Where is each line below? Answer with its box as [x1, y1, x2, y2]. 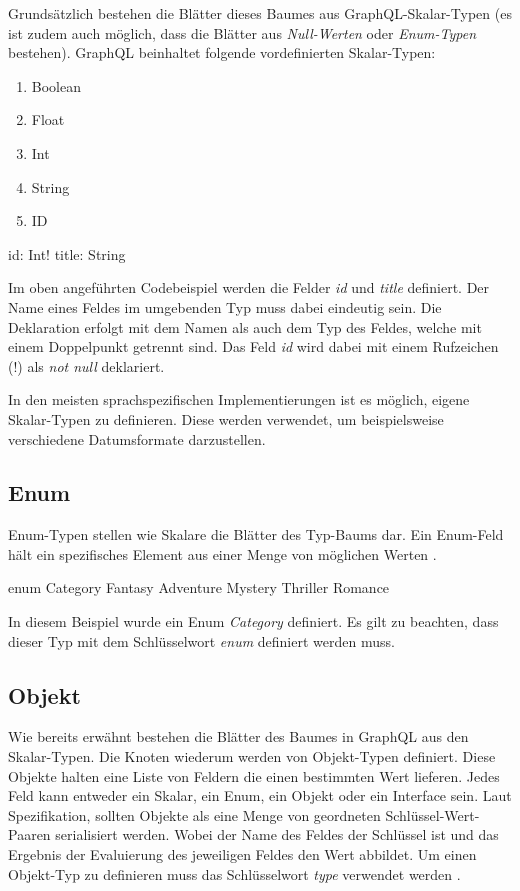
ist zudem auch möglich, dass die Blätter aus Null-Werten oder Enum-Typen [8, 22, 477, 43]
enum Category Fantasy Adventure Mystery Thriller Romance [8, 577, 390, 598]
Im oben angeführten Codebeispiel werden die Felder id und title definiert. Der [8, 277, 490, 298]
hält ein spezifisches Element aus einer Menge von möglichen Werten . [8, 543, 437, 564]
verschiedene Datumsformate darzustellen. [8, 428, 266, 449]
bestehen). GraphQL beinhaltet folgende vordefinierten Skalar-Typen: [8, 42, 436, 63]
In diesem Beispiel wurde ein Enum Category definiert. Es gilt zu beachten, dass [8, 611, 499, 632]
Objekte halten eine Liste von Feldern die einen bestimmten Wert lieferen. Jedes [8, 765, 500, 786]
